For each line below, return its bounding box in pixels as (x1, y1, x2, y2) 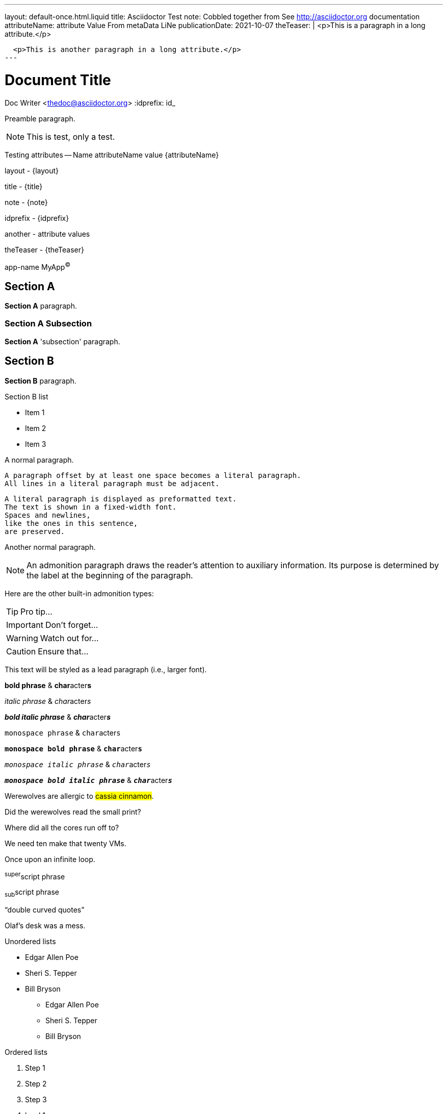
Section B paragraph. (5, 376, 76, 385)
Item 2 (25, 423, 46, 433)
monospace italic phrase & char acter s (5, 759, 151, 769)
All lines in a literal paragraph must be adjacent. (5, 479, 220, 488)
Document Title (5, 71, 111, 89)
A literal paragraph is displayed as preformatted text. (5, 494, 237, 503)
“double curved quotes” (5, 905, 85, 915)
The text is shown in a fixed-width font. (5, 502, 177, 511)
